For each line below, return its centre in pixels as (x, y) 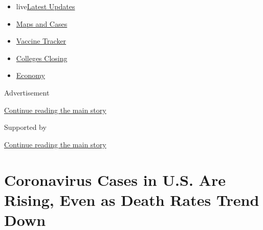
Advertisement (27, 92)
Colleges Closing (42, 58)
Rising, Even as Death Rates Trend (132, 199)
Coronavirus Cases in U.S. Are (115, 179)
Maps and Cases (42, 23)
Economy (30, 75)
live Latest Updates (46, 6)
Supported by (25, 127)
